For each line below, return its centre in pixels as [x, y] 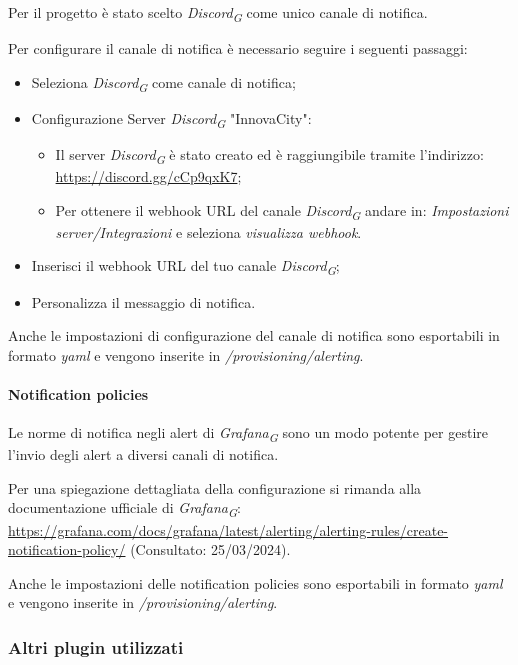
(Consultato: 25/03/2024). [210, 549]
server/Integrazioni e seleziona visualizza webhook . [208, 231]
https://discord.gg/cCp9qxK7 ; [148, 176]
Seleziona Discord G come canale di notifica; [163, 83]
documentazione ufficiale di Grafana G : [124, 509]
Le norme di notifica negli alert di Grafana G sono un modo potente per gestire [248, 433]
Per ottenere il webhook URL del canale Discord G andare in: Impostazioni [282, 211]
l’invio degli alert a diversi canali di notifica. [143, 454]
